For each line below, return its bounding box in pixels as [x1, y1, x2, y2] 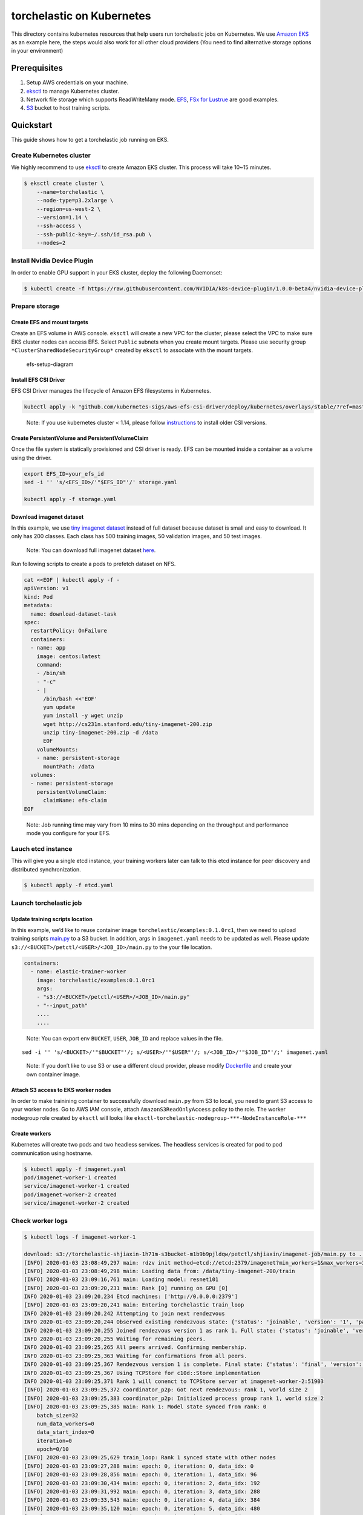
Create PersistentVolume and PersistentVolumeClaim [11, 434, 149, 442]
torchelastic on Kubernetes [11, 9, 151, 22]
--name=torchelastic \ [36, 188, 104, 195]
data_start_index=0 [36, 1429, 95, 1436]
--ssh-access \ [36, 222, 82, 230]
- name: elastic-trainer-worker [30, 968, 126, 975]
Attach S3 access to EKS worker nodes [11, 1086, 111, 1093]
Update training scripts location [11, 915, 93, 922]
